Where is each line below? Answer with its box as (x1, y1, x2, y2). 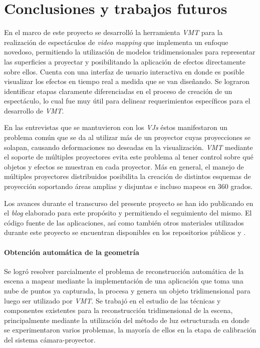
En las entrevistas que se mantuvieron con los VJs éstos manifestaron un (4, 122, 227, 132)
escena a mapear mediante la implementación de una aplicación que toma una (4, 275, 243, 286)
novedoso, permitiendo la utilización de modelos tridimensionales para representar (4, 46, 255, 57)
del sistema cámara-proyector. (4, 334, 96, 344)
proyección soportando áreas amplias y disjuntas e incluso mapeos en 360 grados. (4, 181, 253, 191)
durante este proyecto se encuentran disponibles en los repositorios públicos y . (4, 227, 246, 237)
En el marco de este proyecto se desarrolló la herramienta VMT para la (4, 27, 223, 37)
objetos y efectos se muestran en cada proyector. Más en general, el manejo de (4, 161, 244, 171)
